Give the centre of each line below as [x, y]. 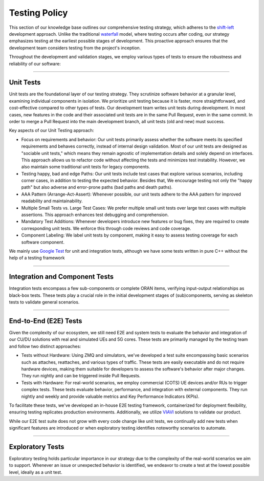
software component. [43, 242]
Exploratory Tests [37, 447]
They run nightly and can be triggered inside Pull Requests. [81, 376]
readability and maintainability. [52, 201]
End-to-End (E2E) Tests [46, 321]
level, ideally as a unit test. [36, 472]
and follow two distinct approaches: [45, 346]
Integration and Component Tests [61, 277]
